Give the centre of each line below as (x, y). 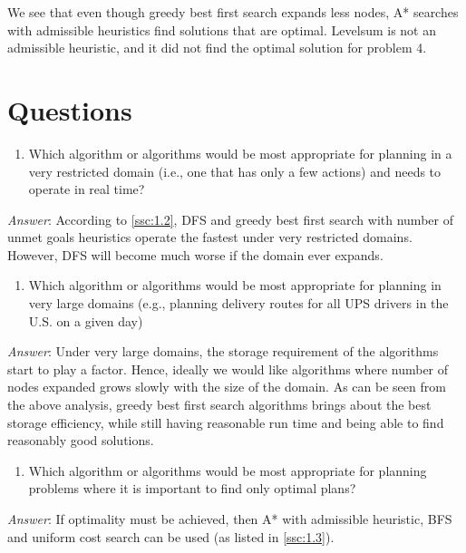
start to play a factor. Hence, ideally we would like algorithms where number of (228, 369)
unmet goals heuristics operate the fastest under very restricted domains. (210, 237)
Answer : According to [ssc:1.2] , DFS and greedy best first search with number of (230, 219)
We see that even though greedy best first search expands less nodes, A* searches (233, 12)
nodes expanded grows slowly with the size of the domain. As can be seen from (227, 387)
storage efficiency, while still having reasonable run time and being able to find (226, 422)
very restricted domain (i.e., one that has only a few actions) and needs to (235, 171)
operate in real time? (87, 189)
